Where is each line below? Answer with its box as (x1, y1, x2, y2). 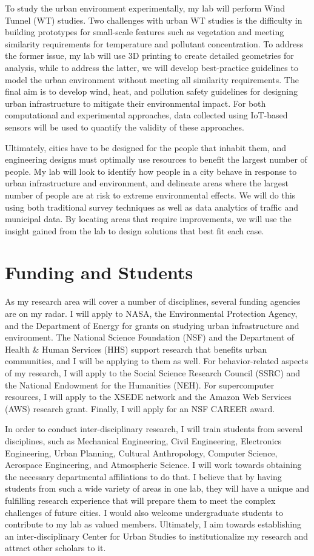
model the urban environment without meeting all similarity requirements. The (5, 73, 299, 86)
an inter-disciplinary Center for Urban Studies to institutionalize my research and (5, 529, 308, 542)
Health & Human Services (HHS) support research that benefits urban (5, 342, 267, 355)
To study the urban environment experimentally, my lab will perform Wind (5, 2, 285, 14)
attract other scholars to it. (5, 541, 106, 554)
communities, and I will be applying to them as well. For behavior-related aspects (5, 354, 309, 367)
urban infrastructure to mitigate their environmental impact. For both (5, 97, 266, 109)
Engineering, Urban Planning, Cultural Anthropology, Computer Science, (5, 446, 278, 459)
